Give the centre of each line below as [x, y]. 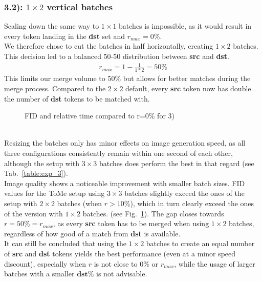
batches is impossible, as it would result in [185, 26]
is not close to [116, 263]
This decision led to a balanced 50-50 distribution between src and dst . [117, 56]
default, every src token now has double [188, 88]
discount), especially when [45, 263]
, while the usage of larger [215, 263]
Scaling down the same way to [52, 26]
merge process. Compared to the [55, 88]
